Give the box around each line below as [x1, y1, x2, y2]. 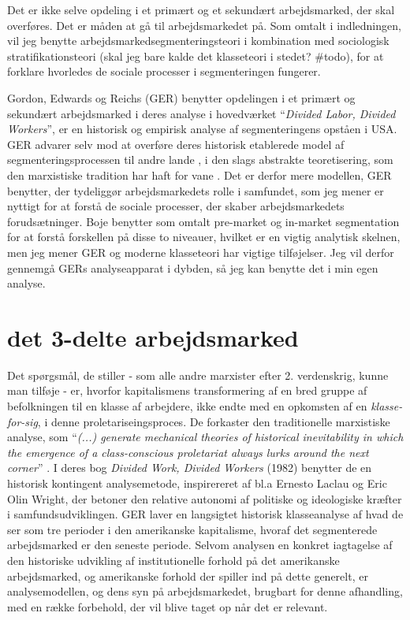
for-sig [7, 413, 38, 429]
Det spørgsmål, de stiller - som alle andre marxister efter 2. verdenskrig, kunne [7, 366, 389, 383]
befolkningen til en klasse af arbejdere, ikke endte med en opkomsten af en [7, 398, 367, 414]
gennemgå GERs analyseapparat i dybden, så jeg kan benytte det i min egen [7, 259, 378, 276]
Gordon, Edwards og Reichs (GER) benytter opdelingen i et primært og [7, 89, 356, 106]
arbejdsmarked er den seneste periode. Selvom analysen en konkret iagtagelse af [7, 536, 393, 553]
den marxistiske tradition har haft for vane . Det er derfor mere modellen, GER [7, 166, 392, 183]
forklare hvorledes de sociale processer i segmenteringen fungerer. [7, 63, 321, 80]
